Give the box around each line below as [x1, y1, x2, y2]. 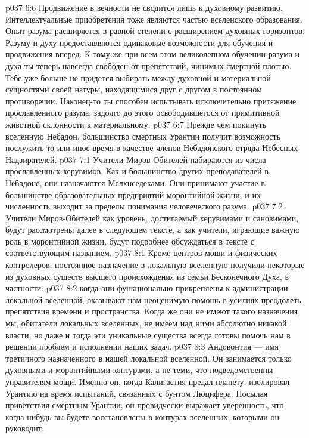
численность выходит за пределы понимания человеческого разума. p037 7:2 [5, 200, 283, 212]
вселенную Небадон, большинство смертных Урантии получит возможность [5, 129, 280, 142]
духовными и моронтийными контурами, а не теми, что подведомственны [5, 363, 273, 376]
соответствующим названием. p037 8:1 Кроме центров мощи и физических [5, 246, 277, 259]
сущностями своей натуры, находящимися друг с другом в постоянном [5, 83, 262, 95]
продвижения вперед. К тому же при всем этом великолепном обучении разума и [5, 48, 300, 60]
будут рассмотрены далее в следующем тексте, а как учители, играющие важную [5, 223, 300, 236]
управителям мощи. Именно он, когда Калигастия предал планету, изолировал [5, 375, 290, 387]
